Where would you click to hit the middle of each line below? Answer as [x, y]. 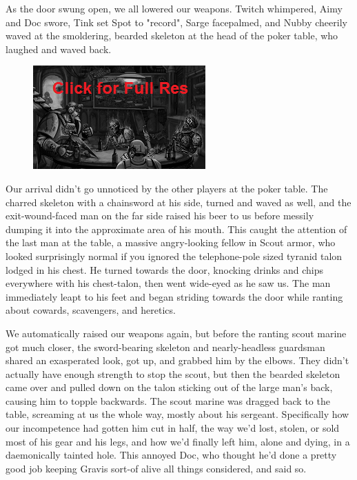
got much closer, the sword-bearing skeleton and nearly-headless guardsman [165, 347]
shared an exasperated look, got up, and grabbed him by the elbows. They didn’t [177, 360]
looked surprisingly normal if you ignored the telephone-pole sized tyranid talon [174, 256]
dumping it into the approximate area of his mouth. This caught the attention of [176, 229]
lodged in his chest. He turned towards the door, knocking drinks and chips [165, 269]
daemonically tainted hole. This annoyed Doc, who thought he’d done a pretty [171, 455]
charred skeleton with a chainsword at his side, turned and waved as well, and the [178, 202]
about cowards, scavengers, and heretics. [91, 310]
